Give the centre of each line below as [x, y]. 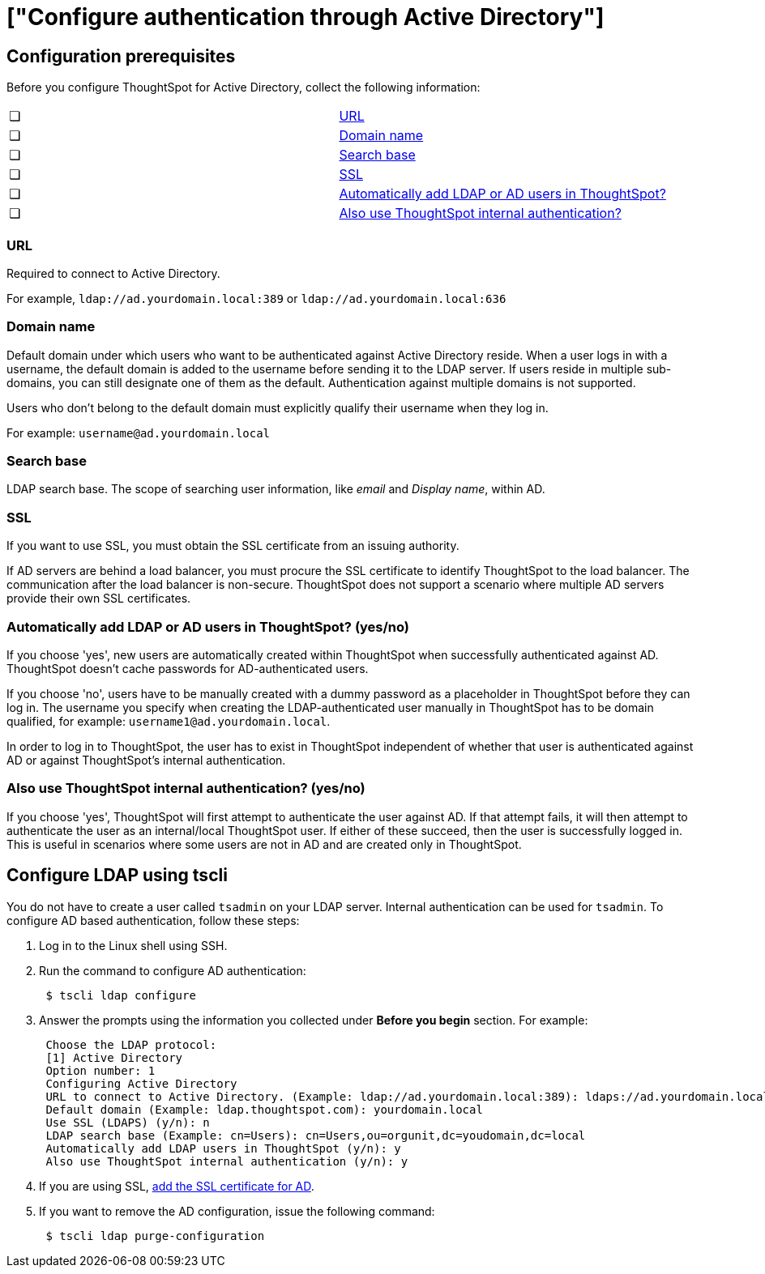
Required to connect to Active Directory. [113, 273]
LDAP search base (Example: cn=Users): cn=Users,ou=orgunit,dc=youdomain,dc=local [316, 1135]
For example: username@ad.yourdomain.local [139, 432]
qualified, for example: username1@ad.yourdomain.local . [169, 721]
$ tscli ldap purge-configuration [155, 1236]
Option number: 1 [100, 1070]
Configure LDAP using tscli [117, 876]
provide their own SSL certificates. [99, 599]
